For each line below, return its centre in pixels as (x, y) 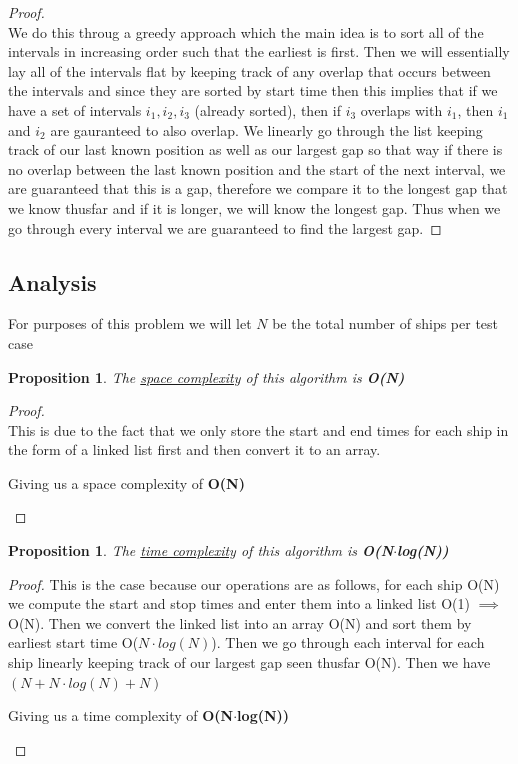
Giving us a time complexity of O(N (121, 715)
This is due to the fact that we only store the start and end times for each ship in (258, 429)
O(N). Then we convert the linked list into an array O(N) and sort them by (240, 622)
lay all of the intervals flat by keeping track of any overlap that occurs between (249, 70)
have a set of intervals (75, 109)
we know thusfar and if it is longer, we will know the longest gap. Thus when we (254, 207)
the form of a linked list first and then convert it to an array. (194, 449)
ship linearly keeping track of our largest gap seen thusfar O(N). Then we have (249, 662)
